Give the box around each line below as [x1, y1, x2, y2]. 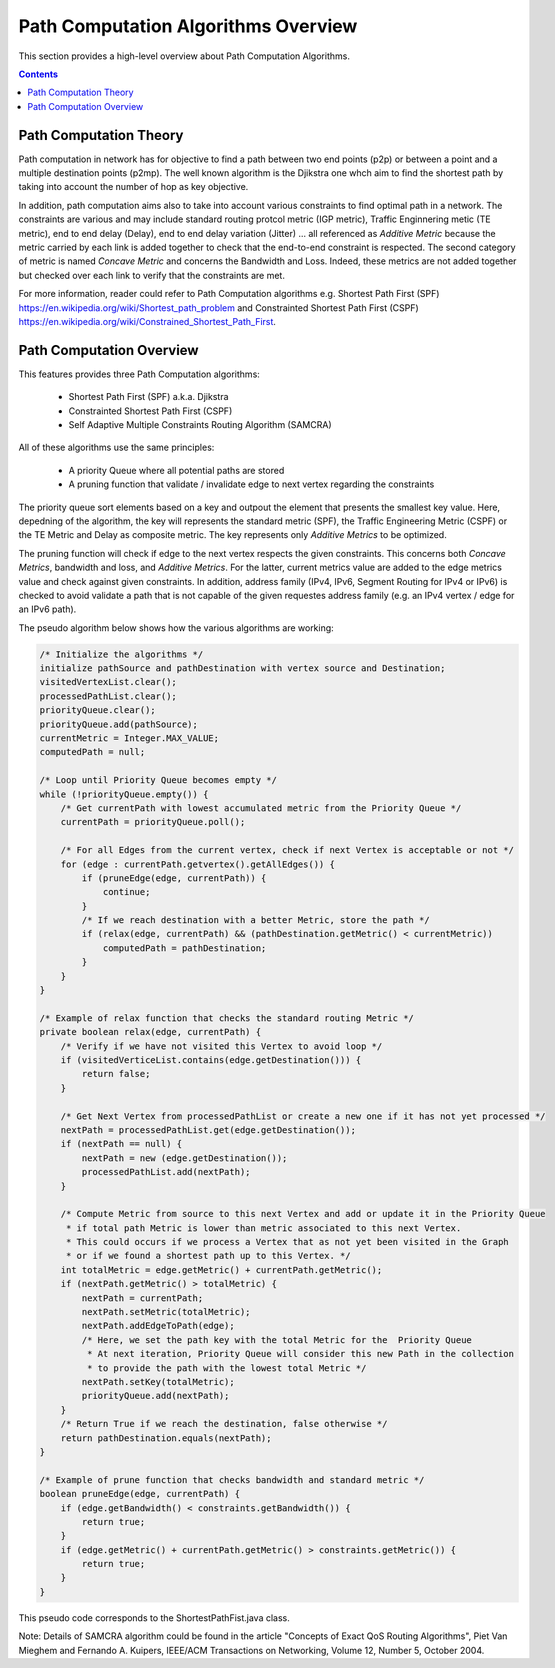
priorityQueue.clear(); [39, 705, 157, 716]
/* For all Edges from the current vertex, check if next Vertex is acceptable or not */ [60, 845, 515, 856]
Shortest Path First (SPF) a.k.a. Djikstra [68, 391, 229, 403]
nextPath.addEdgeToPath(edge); [81, 1320, 235, 1332]
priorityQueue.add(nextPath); [81, 1390, 230, 1402]
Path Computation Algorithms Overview [18, 15, 358, 37]
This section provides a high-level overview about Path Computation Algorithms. [18, 50, 350, 62]
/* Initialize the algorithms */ [39, 648, 204, 660]
